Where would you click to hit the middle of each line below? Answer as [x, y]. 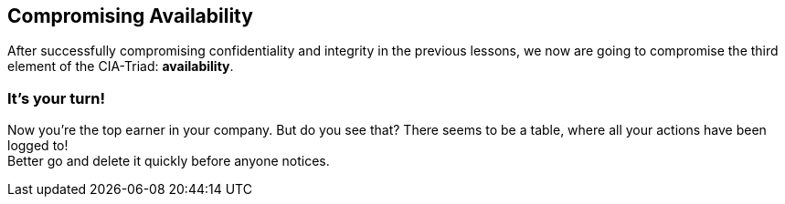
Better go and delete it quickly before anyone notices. [169, 161]
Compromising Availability [130, 16]
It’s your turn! [56, 98]
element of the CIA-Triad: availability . [121, 66]
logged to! [38, 146]
